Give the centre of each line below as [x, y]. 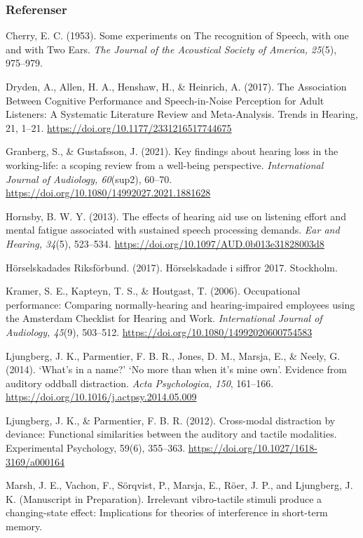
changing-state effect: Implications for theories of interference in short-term [167, 512]
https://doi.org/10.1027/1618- [253, 448]
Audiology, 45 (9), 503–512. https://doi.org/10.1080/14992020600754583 [159, 331]
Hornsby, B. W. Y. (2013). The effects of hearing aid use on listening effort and [176, 216]
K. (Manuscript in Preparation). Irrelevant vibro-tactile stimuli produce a [164, 498]
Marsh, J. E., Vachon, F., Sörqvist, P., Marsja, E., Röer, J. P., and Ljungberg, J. [179, 485]
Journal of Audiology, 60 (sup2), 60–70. [89, 179]
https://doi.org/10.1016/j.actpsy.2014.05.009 [101, 397]
